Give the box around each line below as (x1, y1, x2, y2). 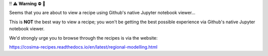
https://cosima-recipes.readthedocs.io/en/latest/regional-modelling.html (9, 44, 158, 50)
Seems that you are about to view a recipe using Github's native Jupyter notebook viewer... (9, 10, 196, 16)
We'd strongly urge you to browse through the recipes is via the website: (9, 35, 158, 41)
